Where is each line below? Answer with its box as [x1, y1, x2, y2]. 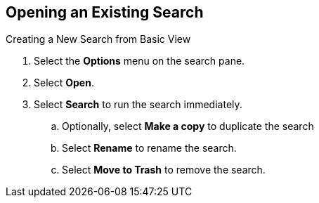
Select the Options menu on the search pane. [34, 55, 245, 67]
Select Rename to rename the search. [62, 142, 237, 155]
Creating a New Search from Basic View [6, 33, 191, 46]
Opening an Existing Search [6, 4, 204, 21]
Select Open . [34, 77, 94, 89]
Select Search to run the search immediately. [34, 98, 242, 111]
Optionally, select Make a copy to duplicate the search [62, 120, 314, 133]
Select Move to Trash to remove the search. [62, 164, 266, 176]
